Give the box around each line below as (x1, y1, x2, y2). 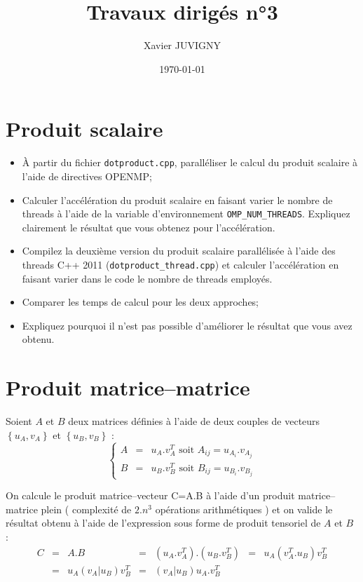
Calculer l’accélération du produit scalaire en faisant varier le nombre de (22, 192, 333, 207)
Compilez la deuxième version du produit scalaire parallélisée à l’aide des (22, 243, 336, 258)
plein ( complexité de (41, 501, 132, 516)
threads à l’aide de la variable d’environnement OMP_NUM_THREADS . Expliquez (22, 206, 350, 221)
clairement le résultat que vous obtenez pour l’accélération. (22, 219, 275, 234)
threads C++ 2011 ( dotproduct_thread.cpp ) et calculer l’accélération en (22, 257, 339, 271)
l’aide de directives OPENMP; (22, 168, 152, 183)
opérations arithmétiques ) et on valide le (155, 501, 333, 516)
